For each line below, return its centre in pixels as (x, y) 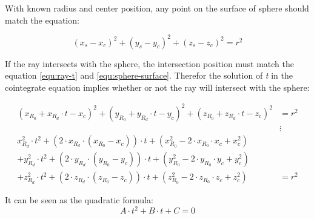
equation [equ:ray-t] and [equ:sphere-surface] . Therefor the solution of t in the (149, 75)
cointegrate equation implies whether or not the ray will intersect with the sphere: (157, 87)
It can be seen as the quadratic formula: (79, 200)
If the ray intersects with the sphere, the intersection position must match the (149, 63)
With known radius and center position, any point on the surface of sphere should (157, 8)
